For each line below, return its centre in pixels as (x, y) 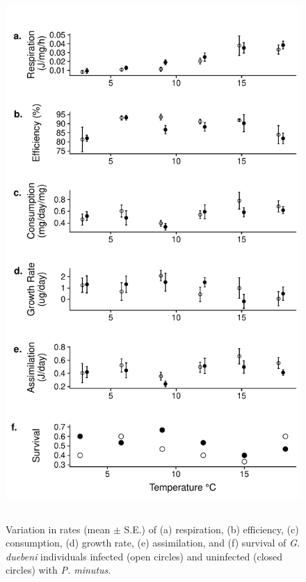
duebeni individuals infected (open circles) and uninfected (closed (144, 556)
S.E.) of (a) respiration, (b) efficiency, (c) (211, 529)
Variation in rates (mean (58, 529)
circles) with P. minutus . (58, 570)
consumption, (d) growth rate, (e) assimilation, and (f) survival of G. (153, 543)
